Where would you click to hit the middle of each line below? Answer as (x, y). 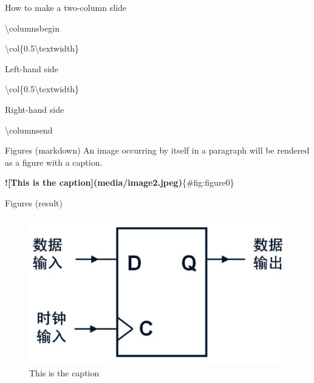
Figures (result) (34, 202)
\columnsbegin (32, 28)
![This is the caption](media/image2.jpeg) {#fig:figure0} (120, 182)
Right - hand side (35, 109)
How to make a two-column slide (66, 7)
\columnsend (29, 130)
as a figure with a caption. (54, 162)
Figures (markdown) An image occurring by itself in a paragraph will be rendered (157, 150)
